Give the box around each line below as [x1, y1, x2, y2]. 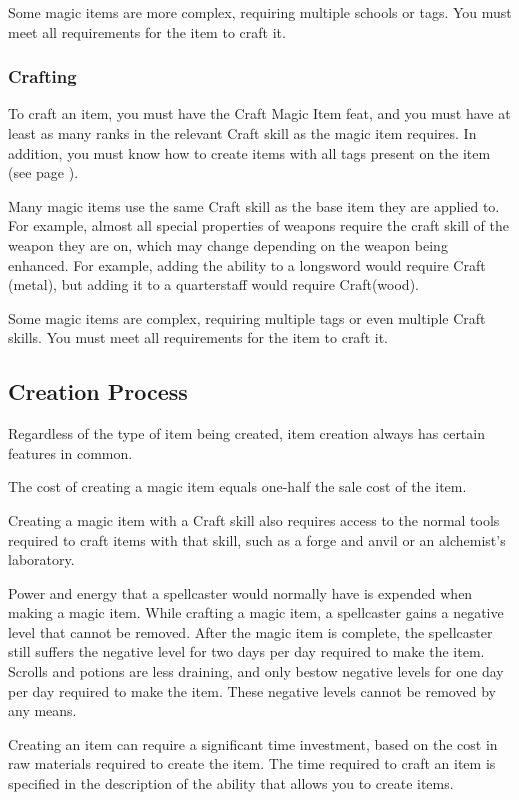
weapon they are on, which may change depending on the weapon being [8, 234, 448, 255]
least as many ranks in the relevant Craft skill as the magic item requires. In [8, 123, 477, 143]
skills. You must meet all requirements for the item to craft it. [8, 327, 388, 348]
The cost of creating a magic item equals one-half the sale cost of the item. [8, 476, 467, 497]
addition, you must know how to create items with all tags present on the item [8, 142, 491, 163]
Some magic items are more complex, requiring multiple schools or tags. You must [8, 2, 512, 22]
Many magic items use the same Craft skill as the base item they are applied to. [8, 195, 500, 216]
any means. [8, 700, 77, 721]
